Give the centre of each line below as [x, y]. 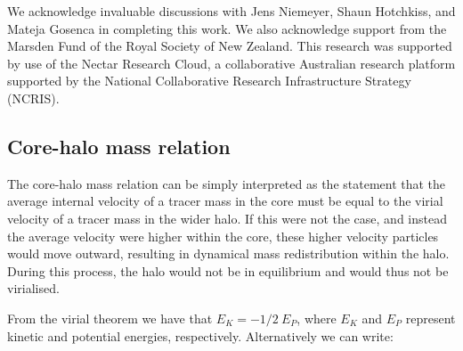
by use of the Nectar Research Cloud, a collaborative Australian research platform [231, 63]
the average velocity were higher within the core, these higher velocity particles [223, 236]
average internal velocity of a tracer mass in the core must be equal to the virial [225, 201]
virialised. [33, 288]
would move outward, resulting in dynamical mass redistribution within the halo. [228, 253]
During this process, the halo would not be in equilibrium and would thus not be [228, 270]
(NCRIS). [33, 98]
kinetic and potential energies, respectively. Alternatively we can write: [200, 335]
